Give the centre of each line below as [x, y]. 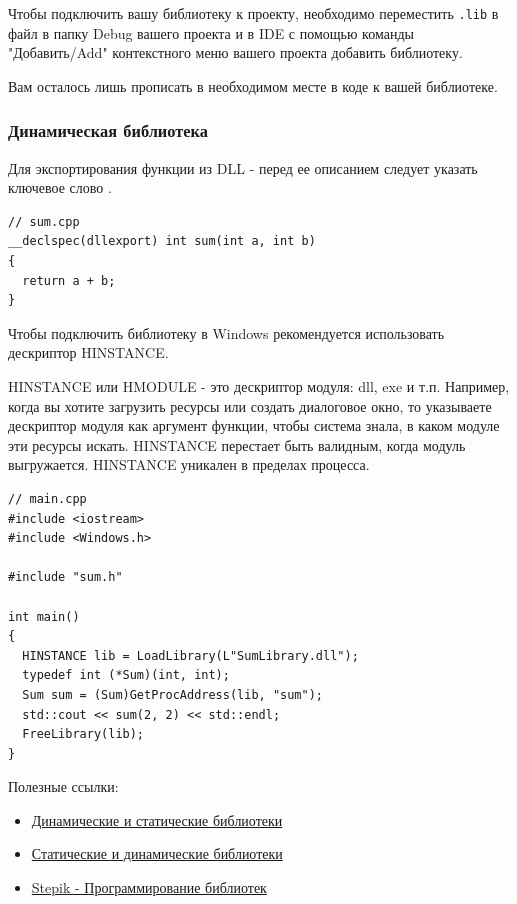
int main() [44, 616]
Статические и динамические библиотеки [157, 853]
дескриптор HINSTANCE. [88, 352]
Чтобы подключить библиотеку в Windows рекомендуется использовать [226, 332]
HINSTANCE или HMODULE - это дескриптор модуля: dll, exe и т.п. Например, [259, 386]
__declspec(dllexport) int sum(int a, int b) [162, 241]
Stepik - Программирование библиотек [149, 887]
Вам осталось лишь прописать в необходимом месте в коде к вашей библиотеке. [253, 85]
